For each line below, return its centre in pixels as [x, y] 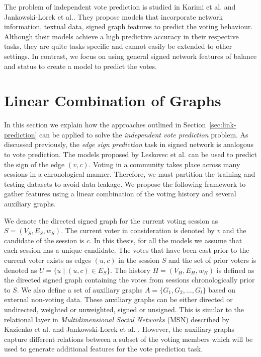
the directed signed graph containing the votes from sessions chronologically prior [129, 280]
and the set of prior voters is [212, 260]
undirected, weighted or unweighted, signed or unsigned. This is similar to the [124, 309]
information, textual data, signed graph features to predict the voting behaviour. [128, 26]
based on [222, 289]
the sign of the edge [34, 164]
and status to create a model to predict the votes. [80, 66]
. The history [130, 270]
